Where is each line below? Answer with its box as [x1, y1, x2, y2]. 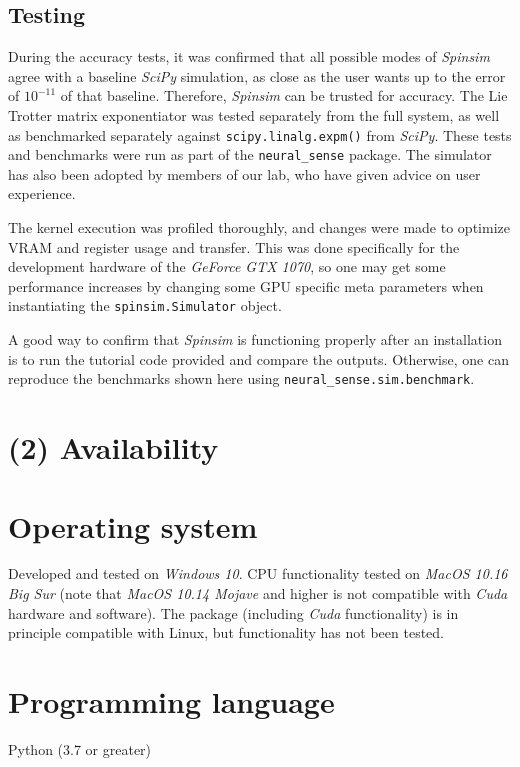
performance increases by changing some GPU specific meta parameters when [8, 275, 484, 296]
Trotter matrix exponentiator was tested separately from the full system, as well [8, 104, 500, 125]
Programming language [8, 681, 335, 722]
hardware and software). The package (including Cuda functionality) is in [8, 602, 459, 623]
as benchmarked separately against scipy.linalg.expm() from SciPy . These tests [8, 124, 512, 145]
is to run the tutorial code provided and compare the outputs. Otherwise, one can [8, 348, 509, 369]
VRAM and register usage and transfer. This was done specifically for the [8, 236, 460, 257]
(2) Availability [8, 427, 219, 468]
